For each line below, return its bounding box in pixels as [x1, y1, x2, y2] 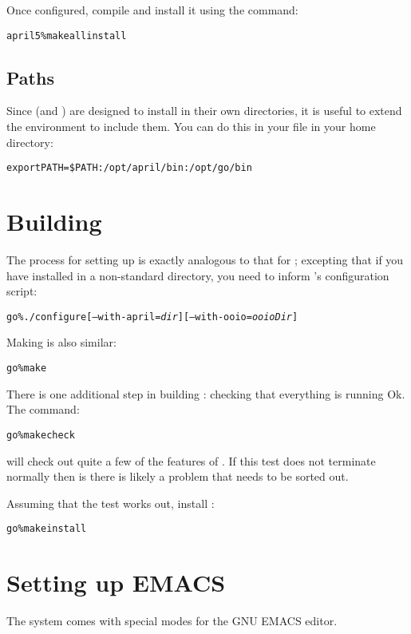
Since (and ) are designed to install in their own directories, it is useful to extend [6, 102, 402, 119]
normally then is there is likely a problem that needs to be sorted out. [6, 468, 349, 485]
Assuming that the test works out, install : [6, 494, 215, 511]
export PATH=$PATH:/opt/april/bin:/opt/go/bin [6, 162, 252, 174]
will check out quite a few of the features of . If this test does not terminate [6, 452, 376, 469]
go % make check [6, 429, 75, 441]
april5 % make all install [6, 30, 127, 42]
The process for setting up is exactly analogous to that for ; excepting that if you [6, 252, 404, 268]
